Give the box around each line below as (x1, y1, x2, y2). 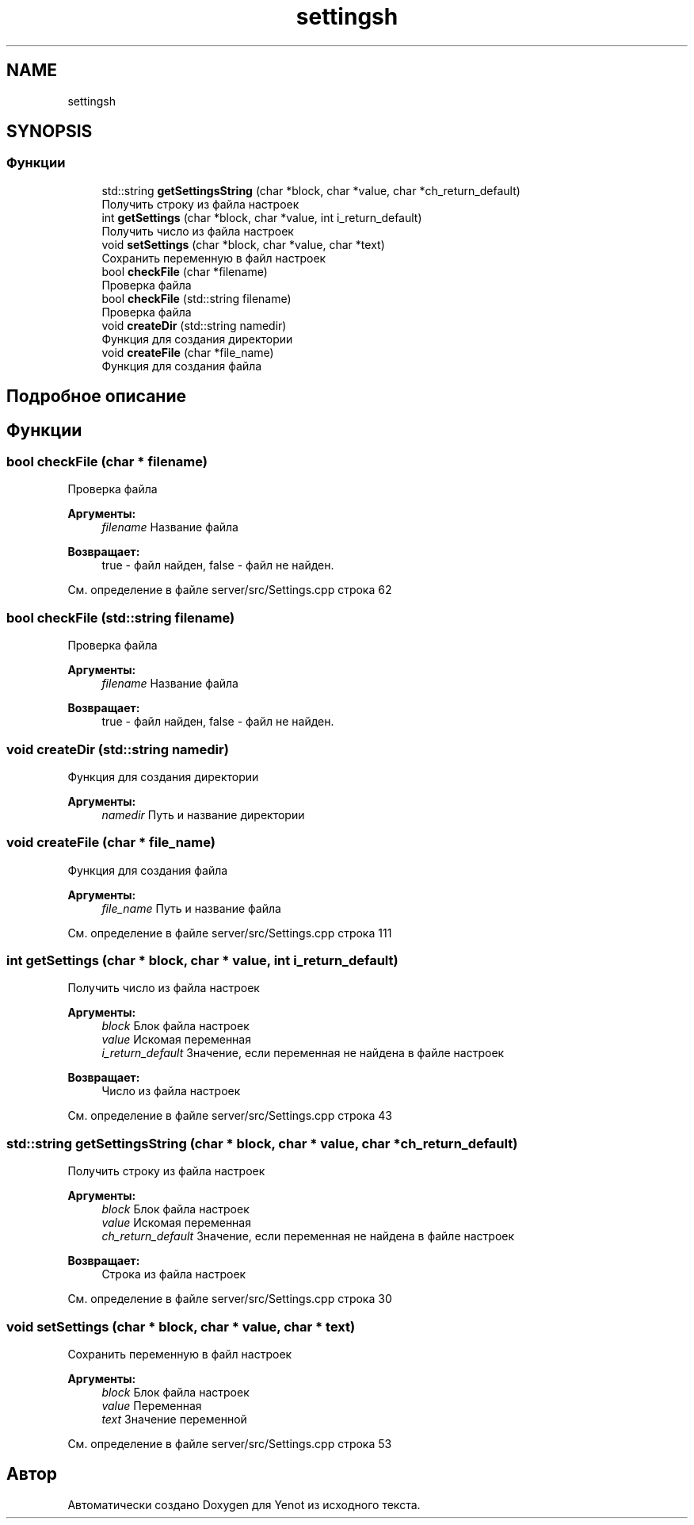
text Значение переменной (101, 1412, 247, 1426)
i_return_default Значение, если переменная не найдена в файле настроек (101, 1046, 505, 1060)
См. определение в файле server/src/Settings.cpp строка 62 (67, 583, 392, 597)
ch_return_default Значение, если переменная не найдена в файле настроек (101, 1229, 515, 1243)
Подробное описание (6, 386, 186, 407)
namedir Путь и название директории (101, 807, 305, 822)
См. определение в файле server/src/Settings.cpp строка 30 (67, 1292, 392, 1306)
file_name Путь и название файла (101, 901, 281, 915)
